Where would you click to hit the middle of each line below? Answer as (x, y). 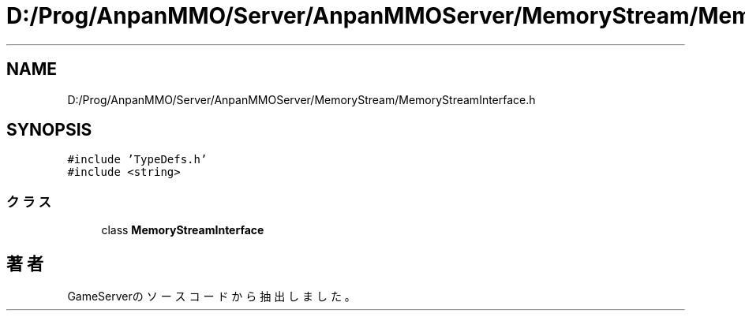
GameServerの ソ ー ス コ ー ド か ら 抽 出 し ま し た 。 (212, 296)
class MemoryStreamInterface (183, 230)
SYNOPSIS (49, 130)
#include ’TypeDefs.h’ (137, 160)
